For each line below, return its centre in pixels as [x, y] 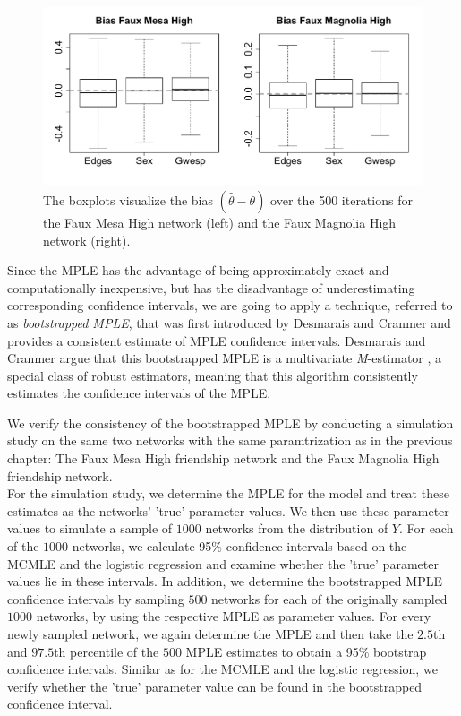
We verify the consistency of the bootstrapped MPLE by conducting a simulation [230, 423]
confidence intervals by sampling [96, 598]
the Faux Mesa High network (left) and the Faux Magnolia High [220, 222]
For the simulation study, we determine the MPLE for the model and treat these [228, 493]
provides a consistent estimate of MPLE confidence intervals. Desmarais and [217, 340]
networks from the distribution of [297, 528]
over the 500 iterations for [341, 199]
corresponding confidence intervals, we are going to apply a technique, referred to [230, 305]
